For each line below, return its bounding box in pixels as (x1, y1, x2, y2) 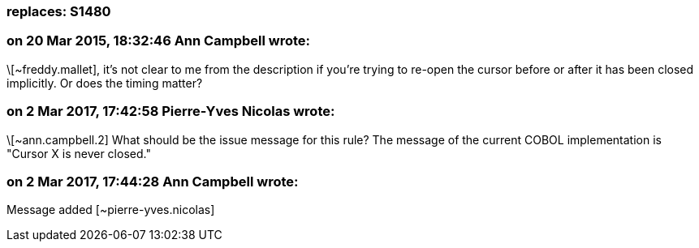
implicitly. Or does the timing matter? (6, 75, 203, 90)
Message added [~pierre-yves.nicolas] (6, 203, 215, 217)
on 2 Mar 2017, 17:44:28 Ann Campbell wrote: (6, 173, 299, 190)
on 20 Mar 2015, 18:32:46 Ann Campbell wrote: (6, 32, 310, 49)
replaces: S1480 (6, 3, 111, 19)
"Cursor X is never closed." (6, 146, 151, 160)
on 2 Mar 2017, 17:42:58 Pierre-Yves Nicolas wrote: (6, 103, 335, 120)
